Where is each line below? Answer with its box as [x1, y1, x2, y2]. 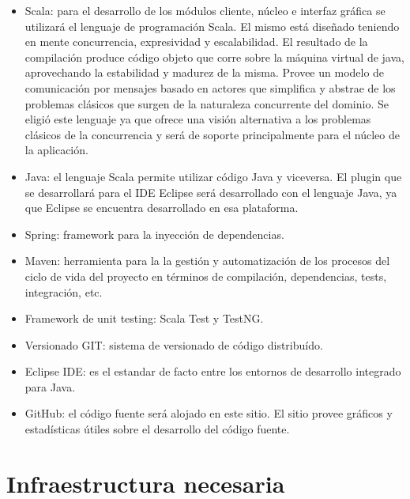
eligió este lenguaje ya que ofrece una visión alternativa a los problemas [24, 111, 371, 127]
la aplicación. [24, 142, 88, 158]
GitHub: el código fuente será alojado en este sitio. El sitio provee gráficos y [24, 405, 393, 422]
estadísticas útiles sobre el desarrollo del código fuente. [24, 421, 290, 437]
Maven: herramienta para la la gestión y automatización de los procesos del [24, 252, 390, 269]
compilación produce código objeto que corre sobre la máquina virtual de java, [24, 48, 404, 65]
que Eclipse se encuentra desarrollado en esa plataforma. [24, 199, 299, 216]
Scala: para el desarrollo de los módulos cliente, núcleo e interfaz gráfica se [24, 2, 386, 18]
